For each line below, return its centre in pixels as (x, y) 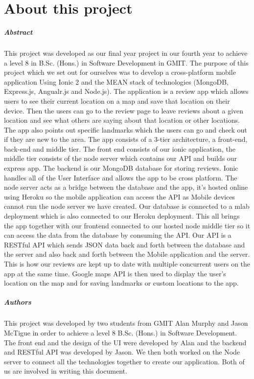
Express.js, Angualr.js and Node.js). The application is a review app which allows (126, 91)
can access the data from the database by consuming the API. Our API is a (118, 235)
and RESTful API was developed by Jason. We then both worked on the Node (122, 352)
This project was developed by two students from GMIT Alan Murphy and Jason (126, 323)
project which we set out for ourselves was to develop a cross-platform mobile (120, 72)
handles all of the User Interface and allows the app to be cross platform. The (121, 177)
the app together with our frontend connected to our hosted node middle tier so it (127, 225)
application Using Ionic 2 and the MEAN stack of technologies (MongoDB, (116, 81)
